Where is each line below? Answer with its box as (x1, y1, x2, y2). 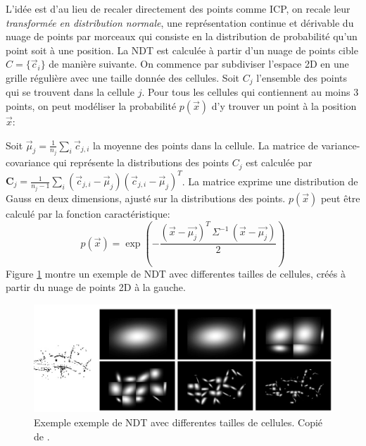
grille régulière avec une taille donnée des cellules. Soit (6, 70, 239, 85)
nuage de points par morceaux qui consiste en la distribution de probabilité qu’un (6, 29, 358, 44)
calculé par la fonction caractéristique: (6, 206, 170, 221)
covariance (6, 155, 51, 170)
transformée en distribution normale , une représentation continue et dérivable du (6, 15, 354, 30)
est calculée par (246, 155, 313, 170)
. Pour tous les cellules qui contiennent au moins (141, 85, 351, 99)
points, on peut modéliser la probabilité (6, 99, 177, 113)
